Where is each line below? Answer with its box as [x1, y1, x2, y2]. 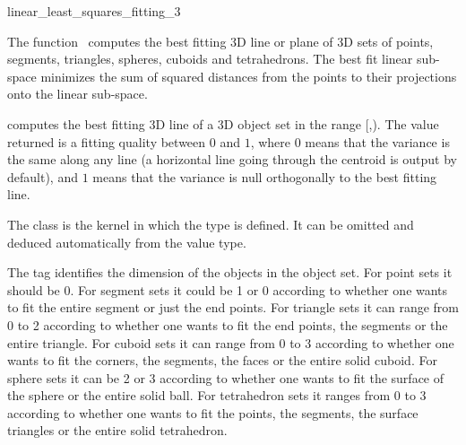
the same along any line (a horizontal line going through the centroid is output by [7, 150, 457, 169]
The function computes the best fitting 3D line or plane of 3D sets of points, [7, 31, 434, 50]
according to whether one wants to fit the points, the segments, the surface [7, 403, 419, 422]
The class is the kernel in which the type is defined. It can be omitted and [7, 214, 414, 233]
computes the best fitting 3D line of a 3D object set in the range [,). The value [7, 114, 439, 133]
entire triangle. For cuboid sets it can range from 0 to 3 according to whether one [7, 333, 454, 352]
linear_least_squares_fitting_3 [7, 2, 181, 20]
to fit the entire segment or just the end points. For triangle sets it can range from [7, 298, 460, 317]
